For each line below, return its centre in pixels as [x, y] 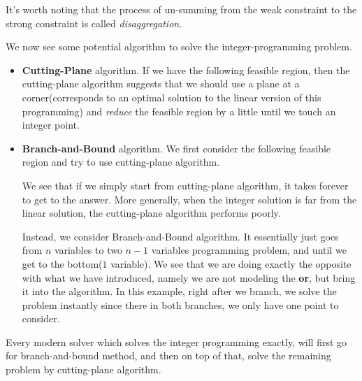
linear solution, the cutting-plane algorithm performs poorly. [151, 213]
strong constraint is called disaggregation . [94, 23]
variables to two [88, 250]
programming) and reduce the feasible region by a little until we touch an [179, 111]
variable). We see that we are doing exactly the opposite [231, 263]
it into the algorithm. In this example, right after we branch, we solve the [179, 291]
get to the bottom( [62, 263]
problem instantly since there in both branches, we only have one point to [180, 304]
